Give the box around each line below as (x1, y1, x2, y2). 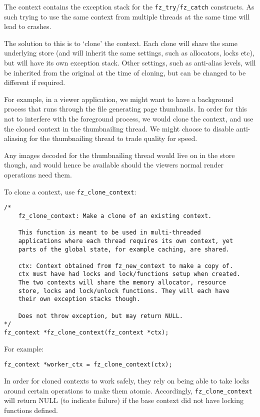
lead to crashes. (4, 21, 51, 31)
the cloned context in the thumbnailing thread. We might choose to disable (4, 123, 234, 133)
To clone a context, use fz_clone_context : (4, 186, 136, 196)
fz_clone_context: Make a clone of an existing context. (18, 212, 212, 219)
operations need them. (4, 169, 72, 179)
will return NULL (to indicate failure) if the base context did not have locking (4, 395, 243, 405)
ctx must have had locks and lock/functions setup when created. (18, 270, 240, 278)
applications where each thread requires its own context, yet (18, 237, 233, 244)
